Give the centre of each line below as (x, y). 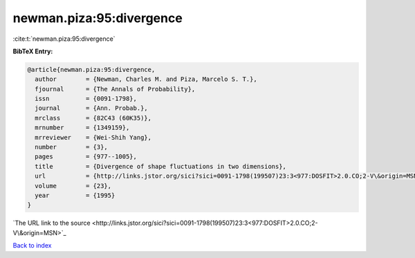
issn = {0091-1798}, (86, 99)
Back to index (32, 246)
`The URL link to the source (52, 223)
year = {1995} (75, 195)
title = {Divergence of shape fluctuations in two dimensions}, (161, 166)
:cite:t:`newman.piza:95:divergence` (64, 39)
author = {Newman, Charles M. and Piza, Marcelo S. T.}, (146, 79)
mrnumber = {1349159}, (82, 128)
